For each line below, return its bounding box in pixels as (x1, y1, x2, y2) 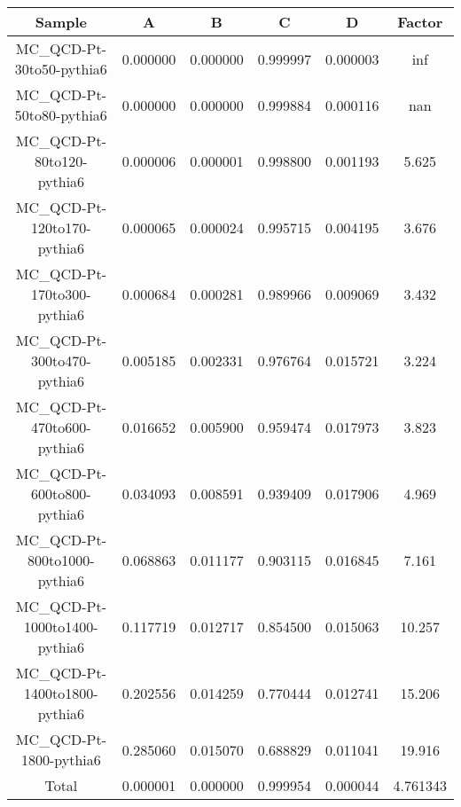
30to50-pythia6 (14, 59, 107, 79)
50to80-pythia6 (14, 105, 107, 125)
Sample (35, 12, 87, 32)
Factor (397, 12, 443, 32)
